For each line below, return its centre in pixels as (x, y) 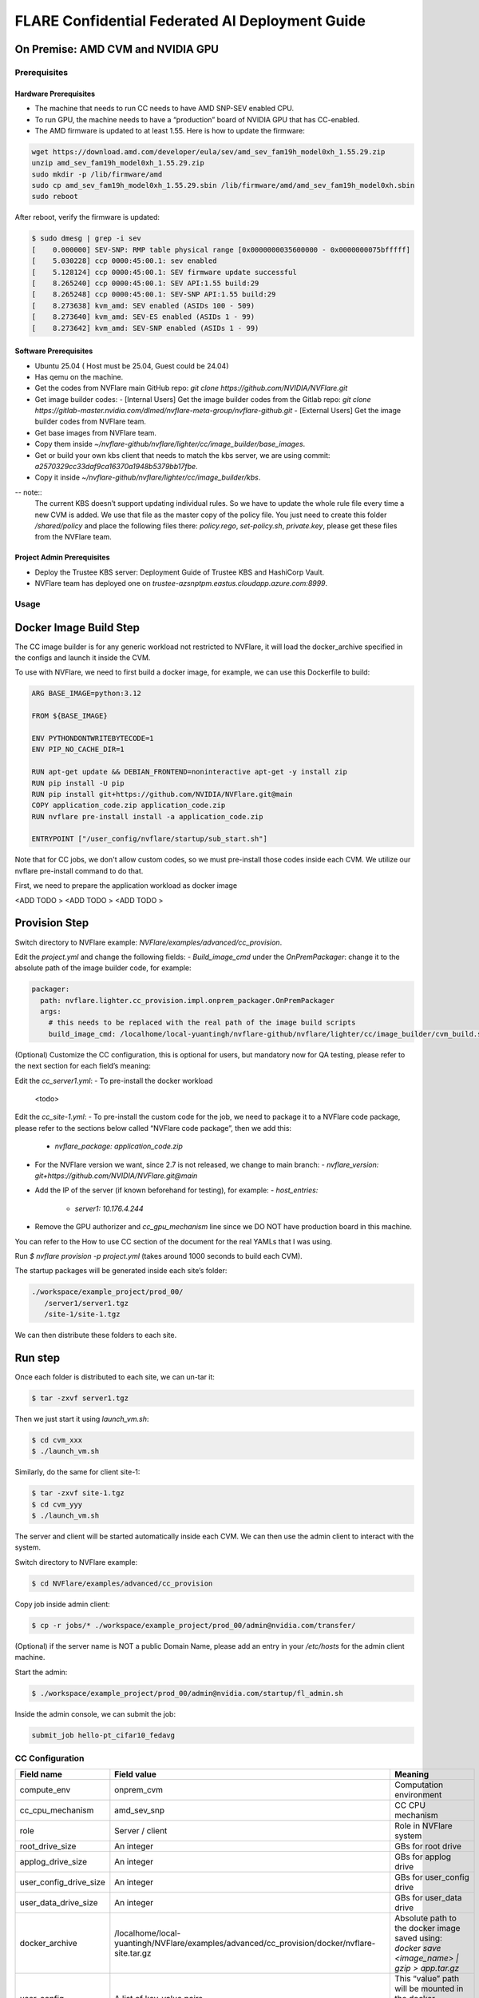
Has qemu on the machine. (79, 376)
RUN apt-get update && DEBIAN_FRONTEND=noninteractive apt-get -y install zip (189, 772)
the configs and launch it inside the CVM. (83, 658)
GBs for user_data (428, 1898)
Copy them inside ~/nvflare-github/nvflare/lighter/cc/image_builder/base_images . (170, 444)
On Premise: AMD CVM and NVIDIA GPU (117, 49)
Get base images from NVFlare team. (96, 432)
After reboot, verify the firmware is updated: (87, 217)
